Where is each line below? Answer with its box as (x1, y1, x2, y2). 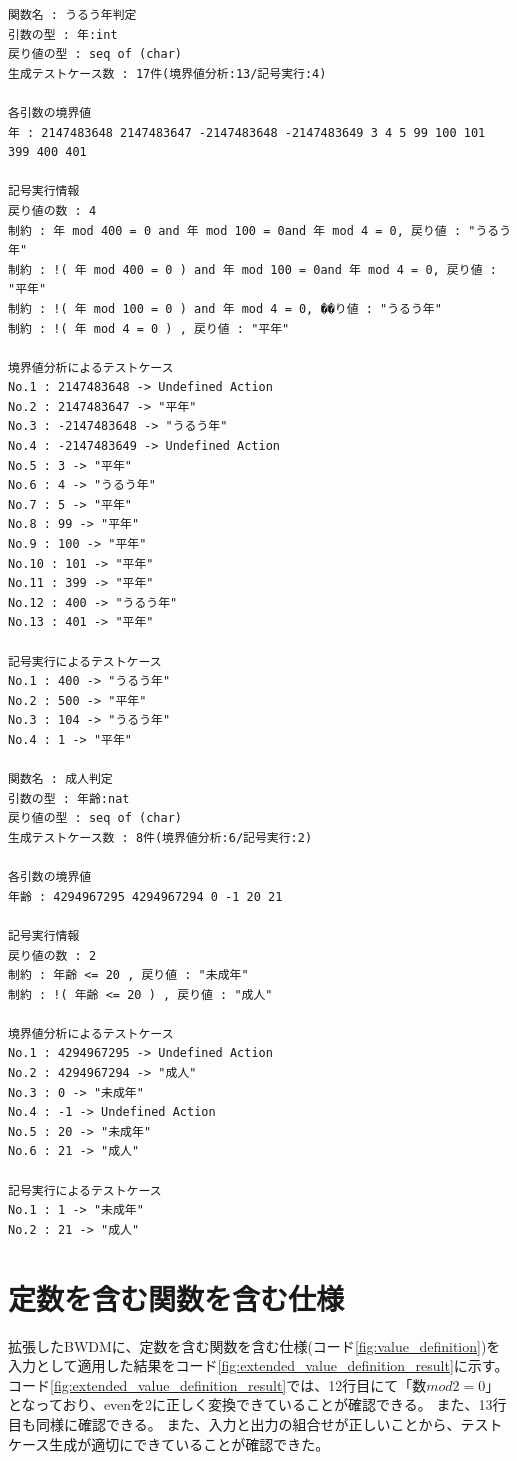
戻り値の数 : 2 (8, 948, 97, 963)
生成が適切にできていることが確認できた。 (49, 1433, 330, 1454)
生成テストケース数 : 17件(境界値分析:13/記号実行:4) (8, 66, 327, 81)
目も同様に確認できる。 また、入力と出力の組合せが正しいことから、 (8, 1413, 461, 1434)
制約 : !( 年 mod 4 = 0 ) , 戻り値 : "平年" (8, 321, 290, 336)
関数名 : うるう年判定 (8, 8, 137, 22)
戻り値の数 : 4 (8, 203, 97, 218)
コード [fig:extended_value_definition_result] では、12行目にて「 (8, 1374, 413, 1395)
